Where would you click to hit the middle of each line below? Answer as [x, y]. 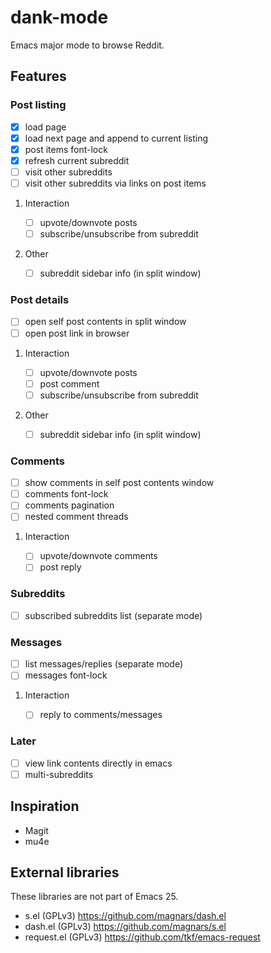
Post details [40, 300]
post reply [60, 567]
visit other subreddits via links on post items [115, 183]
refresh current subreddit [77, 160]
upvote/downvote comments [98, 556]
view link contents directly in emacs [98, 763]
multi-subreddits [59, 774]
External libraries [65, 872]
